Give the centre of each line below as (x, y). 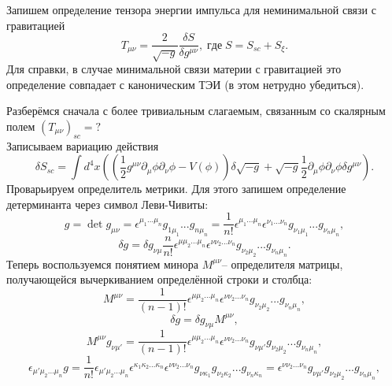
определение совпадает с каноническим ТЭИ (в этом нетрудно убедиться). (185, 84)
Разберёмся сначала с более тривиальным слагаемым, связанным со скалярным (196, 111)
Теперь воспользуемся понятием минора (103, 264)
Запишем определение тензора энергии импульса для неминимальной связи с (191, 9)
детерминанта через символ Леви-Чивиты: (107, 204)
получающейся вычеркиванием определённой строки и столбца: (159, 279)
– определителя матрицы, (282, 264)
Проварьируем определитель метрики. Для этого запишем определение (176, 189)
